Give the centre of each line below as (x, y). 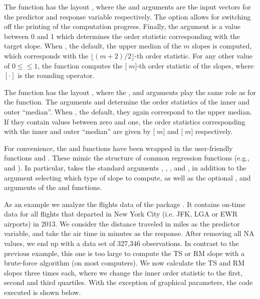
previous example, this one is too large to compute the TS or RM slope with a (124, 253)
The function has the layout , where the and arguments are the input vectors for (127, 6)
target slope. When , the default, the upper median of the (93, 46)
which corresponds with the (46, 55)
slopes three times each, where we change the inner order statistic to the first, (123, 272)
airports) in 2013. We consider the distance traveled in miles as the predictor (122, 223)
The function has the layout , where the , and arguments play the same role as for (130, 92)
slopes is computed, (222, 46)
